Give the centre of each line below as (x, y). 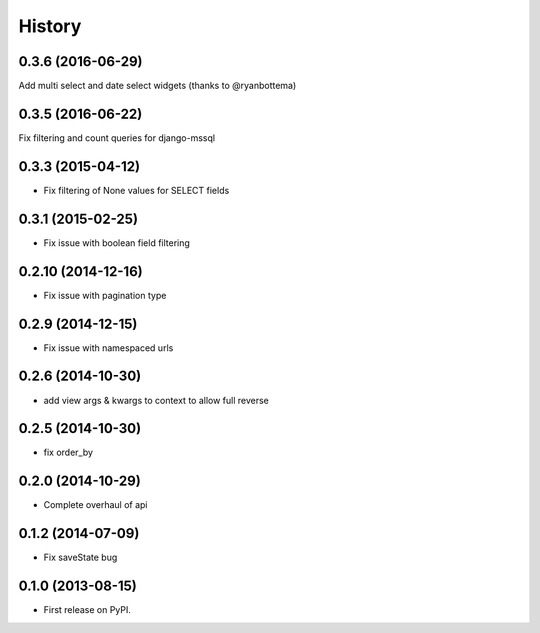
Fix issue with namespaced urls (108, 347)
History (50, 26)
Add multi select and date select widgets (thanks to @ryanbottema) (157, 86)
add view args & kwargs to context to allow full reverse (156, 400)
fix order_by (68, 452)
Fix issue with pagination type (105, 295)
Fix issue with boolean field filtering (116, 242)
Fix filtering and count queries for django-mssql (116, 137)
